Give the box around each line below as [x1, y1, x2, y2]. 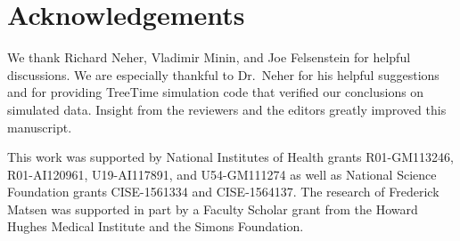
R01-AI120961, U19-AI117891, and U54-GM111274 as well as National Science [7, 165, 437, 183]
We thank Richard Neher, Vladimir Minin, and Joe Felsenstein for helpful [7, 48, 411, 67]
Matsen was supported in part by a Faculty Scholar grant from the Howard [7, 199, 418, 218]
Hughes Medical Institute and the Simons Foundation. [7, 217, 304, 236]
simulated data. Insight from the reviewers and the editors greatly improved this [7, 100, 447, 118]
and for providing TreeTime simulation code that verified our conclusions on [7, 83, 424, 101]
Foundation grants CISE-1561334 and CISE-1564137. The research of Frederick [7, 182, 439, 201]
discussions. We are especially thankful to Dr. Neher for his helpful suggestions [7, 65, 439, 84]
